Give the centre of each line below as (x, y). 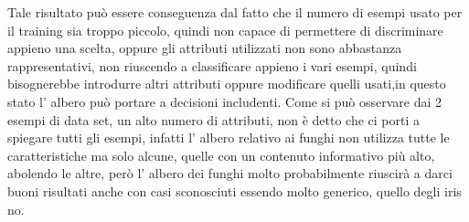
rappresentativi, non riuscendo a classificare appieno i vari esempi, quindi (212, 65)
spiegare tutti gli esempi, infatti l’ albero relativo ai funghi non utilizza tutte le (229, 137)
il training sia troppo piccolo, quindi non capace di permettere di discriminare (225, 30)
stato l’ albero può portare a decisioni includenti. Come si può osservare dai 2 (225, 101)
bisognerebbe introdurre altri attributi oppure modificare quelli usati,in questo (227, 84)
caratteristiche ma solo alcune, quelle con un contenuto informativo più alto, (221, 155)
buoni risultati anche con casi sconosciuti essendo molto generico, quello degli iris (234, 190)
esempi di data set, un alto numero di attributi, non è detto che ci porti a (213, 119)
